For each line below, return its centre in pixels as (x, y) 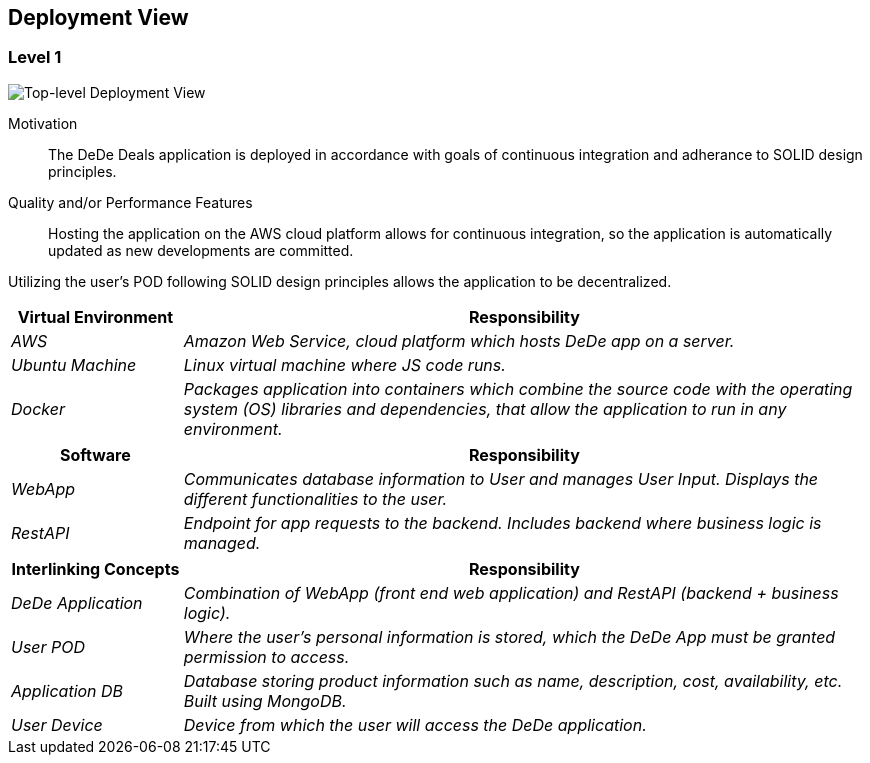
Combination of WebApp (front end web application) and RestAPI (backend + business (511, 592)
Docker (38, 408)
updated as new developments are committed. (201, 250)
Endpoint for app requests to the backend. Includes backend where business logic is (502, 522)
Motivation (43, 123)
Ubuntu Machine (74, 364)
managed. (222, 542)
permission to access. (266, 656)
